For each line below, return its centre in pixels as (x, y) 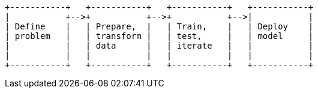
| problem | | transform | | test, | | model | (159, 36)
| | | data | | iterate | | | (159, 46)
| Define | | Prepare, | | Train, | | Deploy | (159, 26)
